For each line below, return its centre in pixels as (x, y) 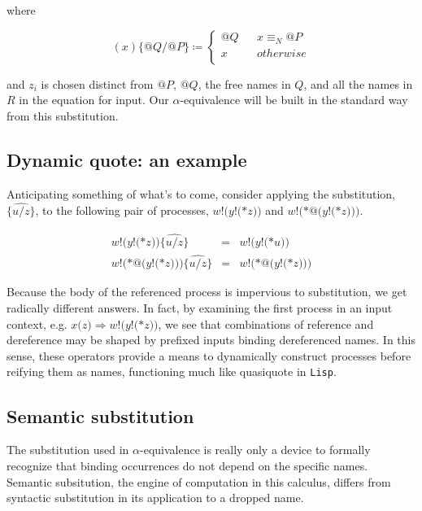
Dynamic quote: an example (127, 159)
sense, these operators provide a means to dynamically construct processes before (209, 355)
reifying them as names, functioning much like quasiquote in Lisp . (172, 371)
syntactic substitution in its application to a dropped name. (155, 498)
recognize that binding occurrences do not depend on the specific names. (187, 465)
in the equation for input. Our (94, 100)
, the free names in (244, 83)
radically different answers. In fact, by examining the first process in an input (200, 308)
